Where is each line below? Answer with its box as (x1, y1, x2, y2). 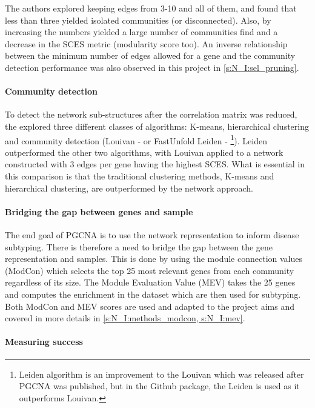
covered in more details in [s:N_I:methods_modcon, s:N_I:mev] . (5, 312, 245, 324)
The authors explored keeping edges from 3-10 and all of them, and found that (5, 2, 297, 14)
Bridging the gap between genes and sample (5, 205, 193, 218)
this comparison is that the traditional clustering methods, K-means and (5, 169, 274, 182)
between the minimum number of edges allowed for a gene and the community (5, 49, 296, 62)
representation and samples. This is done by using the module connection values (5, 252, 302, 265)
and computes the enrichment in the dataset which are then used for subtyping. (5, 287, 301, 300)
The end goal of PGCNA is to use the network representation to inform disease (5, 228, 299, 241)
